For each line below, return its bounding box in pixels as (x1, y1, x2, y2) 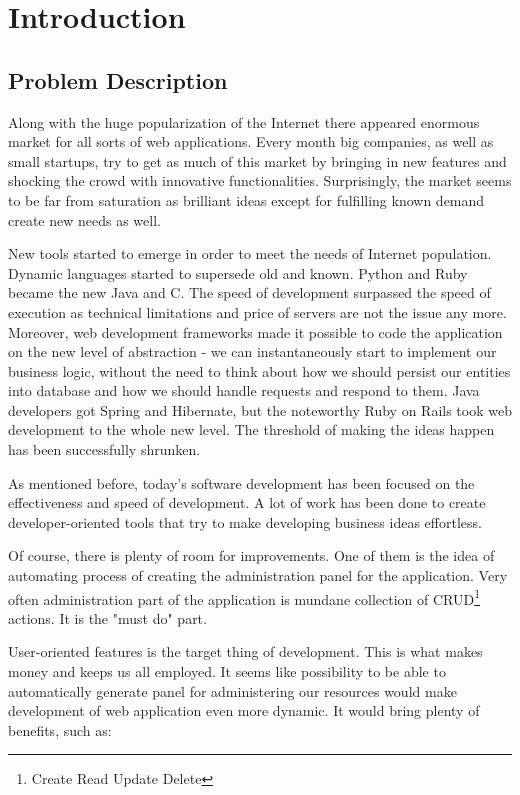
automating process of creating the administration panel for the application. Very (8, 565, 508, 586)
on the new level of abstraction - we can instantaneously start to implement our (8, 341, 497, 362)
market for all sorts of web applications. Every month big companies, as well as (8, 131, 494, 152)
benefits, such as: (8, 719, 112, 740)
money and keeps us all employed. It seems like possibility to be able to (8, 661, 446, 682)
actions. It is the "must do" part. (8, 607, 207, 628)
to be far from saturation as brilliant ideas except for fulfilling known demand (8, 189, 485, 210)
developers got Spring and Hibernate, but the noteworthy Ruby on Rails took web (8, 399, 512, 420)
